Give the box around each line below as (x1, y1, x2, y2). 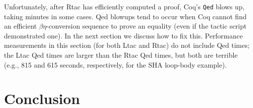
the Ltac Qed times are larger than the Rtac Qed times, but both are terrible (4, 50, 238, 60)
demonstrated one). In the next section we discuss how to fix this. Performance (4, 30, 243, 40)
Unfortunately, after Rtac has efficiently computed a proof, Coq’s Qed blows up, (4, 1, 245, 11)
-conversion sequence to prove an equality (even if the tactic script (46, 21, 247, 31)
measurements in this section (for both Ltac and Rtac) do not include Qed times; (4, 40, 250, 50)
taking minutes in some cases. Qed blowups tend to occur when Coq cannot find (4, 11, 247, 21)
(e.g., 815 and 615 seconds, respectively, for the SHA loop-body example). (4, 59, 227, 70)
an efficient (4, 21, 37, 31)
